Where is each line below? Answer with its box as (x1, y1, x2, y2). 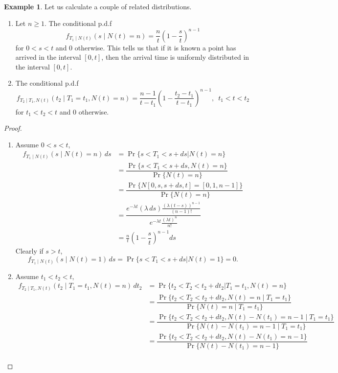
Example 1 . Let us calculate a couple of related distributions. (4, 1, 192, 11)
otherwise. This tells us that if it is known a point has (74, 42, 236, 52)
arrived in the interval (15, 52, 81, 62)
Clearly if (15, 246, 44, 256)
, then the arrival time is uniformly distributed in (101, 52, 249, 62)
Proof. (4, 123, 22, 133)
